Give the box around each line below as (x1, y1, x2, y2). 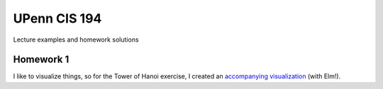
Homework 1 (13, 54, 70, 66)
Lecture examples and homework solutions (13, 35, 139, 44)
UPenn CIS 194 (13, 11, 102, 26)
